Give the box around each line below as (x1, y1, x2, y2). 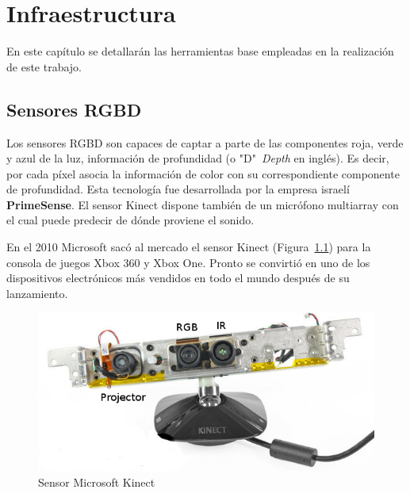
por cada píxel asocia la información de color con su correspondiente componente (6, 165, 400, 182)
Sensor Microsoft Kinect (38, 474, 155, 491)
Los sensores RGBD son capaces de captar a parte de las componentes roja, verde (6, 134, 404, 151)
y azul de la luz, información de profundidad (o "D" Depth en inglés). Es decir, (6, 150, 389, 166)
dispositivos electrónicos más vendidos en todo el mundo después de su (6, 269, 350, 286)
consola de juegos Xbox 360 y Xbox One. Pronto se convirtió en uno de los (6, 254, 370, 270)
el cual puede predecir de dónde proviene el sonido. (6, 212, 255, 228)
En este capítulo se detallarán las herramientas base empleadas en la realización (6, 43, 394, 59)
